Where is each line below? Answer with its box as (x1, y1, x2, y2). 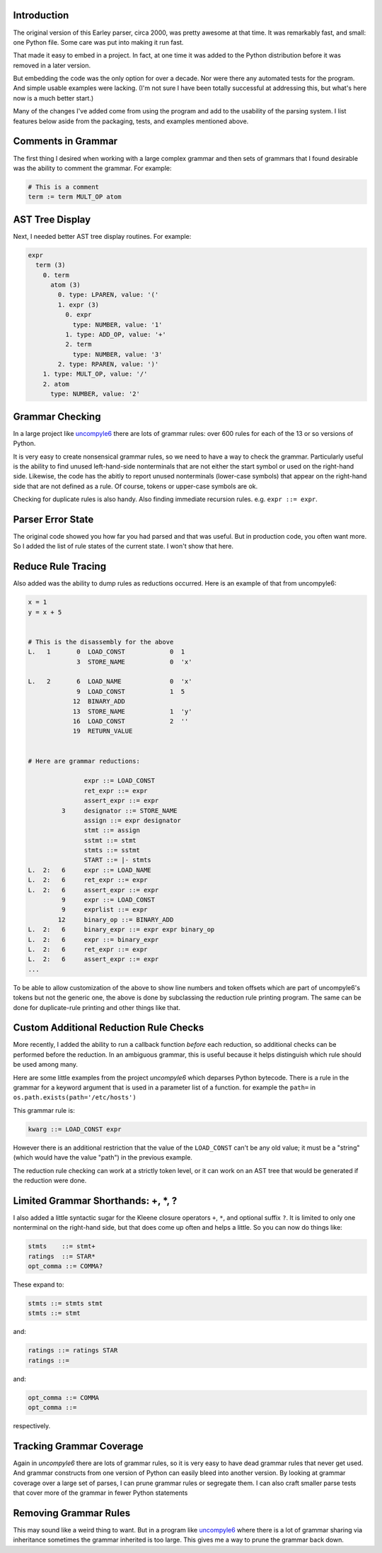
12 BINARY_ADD (72, 697, 125, 705)
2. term (64, 340, 92, 349)
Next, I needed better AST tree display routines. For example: (13, 232, 192, 240)
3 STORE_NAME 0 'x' (76, 658, 192, 666)
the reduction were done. (13, 1176, 87, 1184)
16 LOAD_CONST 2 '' (72, 717, 189, 725)
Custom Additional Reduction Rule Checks (13, 1021, 204, 1034)
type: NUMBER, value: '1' (72, 320, 163, 329)
